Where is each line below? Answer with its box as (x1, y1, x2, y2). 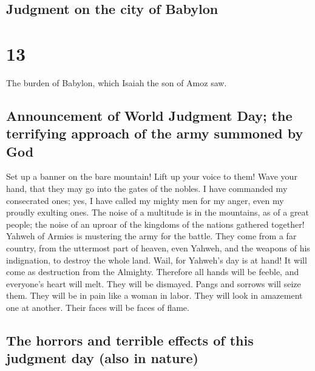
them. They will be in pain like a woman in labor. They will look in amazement (6, 289, 303, 302)
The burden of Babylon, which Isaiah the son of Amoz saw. (6, 76, 227, 89)
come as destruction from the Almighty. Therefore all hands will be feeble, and (6, 265, 299, 278)
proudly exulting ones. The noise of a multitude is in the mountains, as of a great (6, 206, 310, 219)
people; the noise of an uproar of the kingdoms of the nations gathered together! (6, 217, 305, 230)
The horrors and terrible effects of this (6, 331, 254, 349)
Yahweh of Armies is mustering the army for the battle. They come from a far (6, 230, 297, 242)
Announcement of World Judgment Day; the (6, 106, 293, 124)
